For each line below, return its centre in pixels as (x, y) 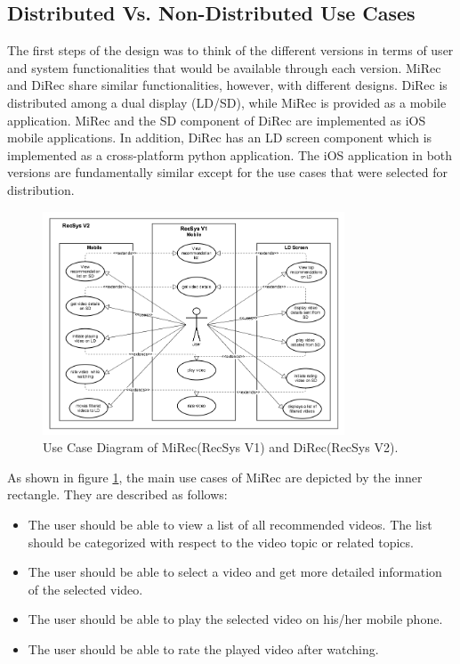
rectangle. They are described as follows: (117, 494)
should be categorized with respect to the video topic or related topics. (221, 542)
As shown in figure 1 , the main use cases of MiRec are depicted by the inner (215, 477)
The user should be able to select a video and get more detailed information (235, 572)
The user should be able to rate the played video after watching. (203, 649)
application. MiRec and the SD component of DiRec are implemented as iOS (217, 120)
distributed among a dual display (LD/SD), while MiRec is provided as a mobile (227, 102)
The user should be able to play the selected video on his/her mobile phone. (235, 619)
